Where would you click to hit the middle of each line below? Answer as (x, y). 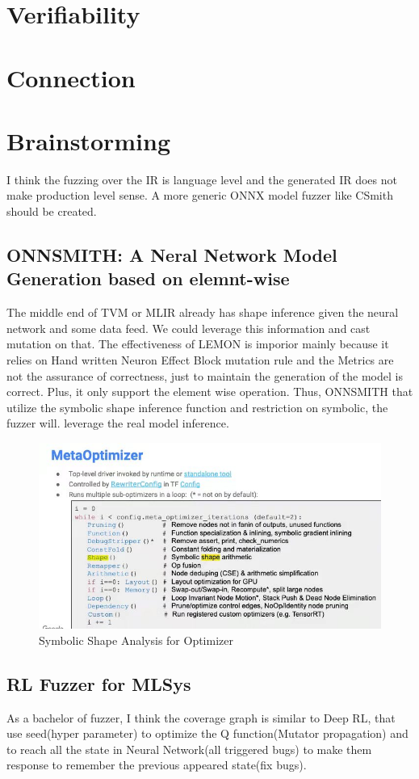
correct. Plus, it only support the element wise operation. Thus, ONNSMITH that (210, 392)
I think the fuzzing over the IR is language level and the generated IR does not (202, 179)
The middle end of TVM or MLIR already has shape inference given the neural (203, 312)
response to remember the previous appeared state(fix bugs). (157, 765)
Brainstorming (89, 140)
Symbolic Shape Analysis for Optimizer (136, 640)
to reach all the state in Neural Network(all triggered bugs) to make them (189, 749)
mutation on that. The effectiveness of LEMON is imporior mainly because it (198, 344)
